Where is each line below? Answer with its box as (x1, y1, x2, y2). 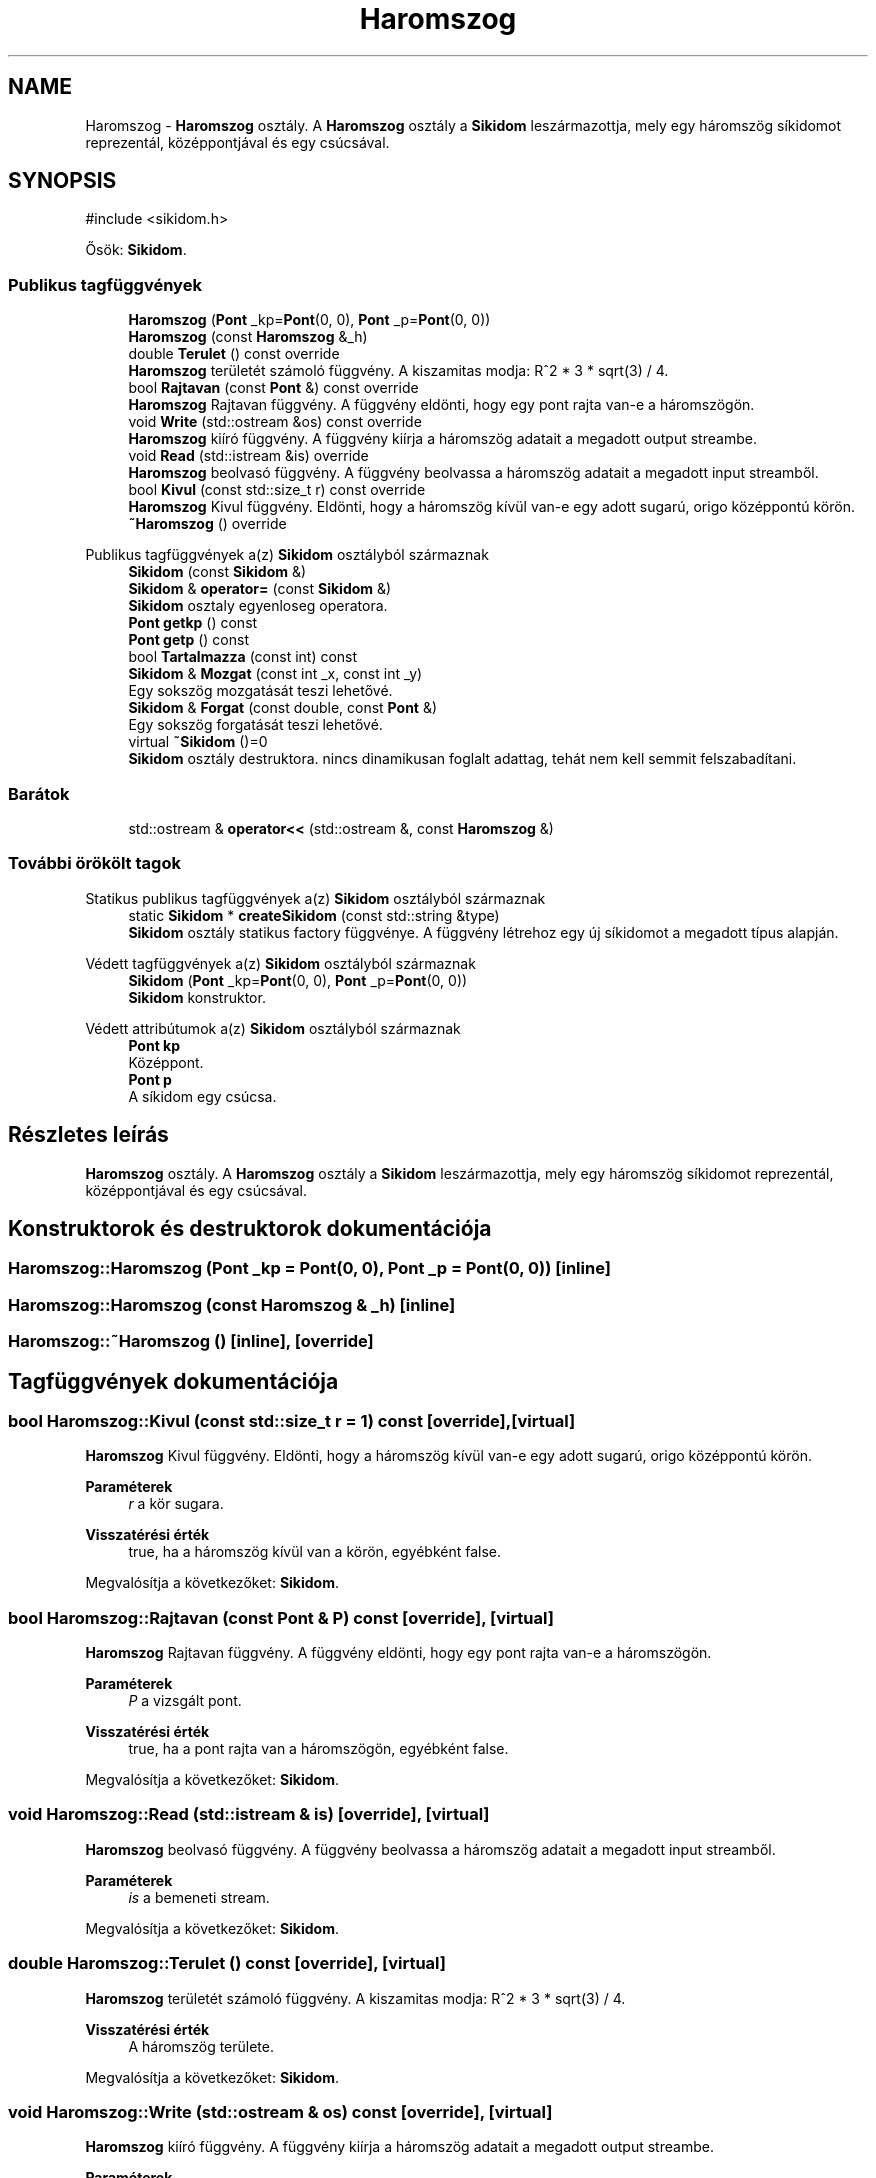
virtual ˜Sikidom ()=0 (128, 733, 268, 751)
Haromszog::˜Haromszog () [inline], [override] (8, 1331, 374, 1352)
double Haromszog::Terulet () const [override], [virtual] (8, 1953, 446, 1974)
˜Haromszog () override (128, 515, 287, 533)
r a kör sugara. (128, 1495, 224, 1513)
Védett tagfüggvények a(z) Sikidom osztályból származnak (85, 954, 476, 972)
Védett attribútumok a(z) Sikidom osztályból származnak (85, 1019, 461, 1037)
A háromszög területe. (128, 2037, 275, 2055)
